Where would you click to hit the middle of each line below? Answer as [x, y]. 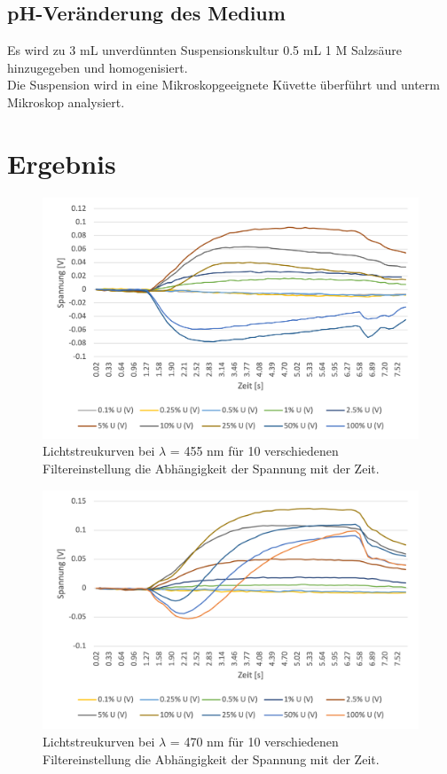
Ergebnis [62, 163]
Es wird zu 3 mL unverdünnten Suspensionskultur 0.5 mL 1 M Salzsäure [204, 50]
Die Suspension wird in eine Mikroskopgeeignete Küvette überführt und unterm [223, 85]
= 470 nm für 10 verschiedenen [254, 742]
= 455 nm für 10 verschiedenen [254, 451]
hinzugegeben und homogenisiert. [98, 67]
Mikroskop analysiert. [66, 102]
